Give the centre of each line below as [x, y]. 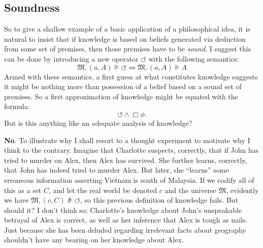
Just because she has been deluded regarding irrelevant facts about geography [125, 229]
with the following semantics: [194, 58]
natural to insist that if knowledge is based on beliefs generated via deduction [125, 38]
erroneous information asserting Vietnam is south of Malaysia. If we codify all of [129, 180]
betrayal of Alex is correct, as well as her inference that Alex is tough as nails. [126, 220]
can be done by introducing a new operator [71, 58]
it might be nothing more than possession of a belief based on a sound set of [123, 86]
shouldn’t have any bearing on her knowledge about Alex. [94, 240]
